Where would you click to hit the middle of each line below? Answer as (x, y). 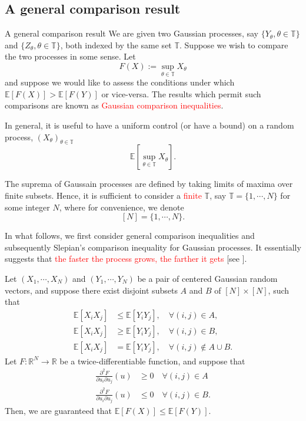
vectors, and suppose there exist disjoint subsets (91, 290)
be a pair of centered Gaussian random (207, 278)
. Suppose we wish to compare (234, 45)
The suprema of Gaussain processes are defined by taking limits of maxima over (149, 184)
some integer (27, 207)
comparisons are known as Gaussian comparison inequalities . (114, 105)
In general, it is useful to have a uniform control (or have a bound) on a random (149, 125)
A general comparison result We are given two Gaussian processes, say (132, 33)
